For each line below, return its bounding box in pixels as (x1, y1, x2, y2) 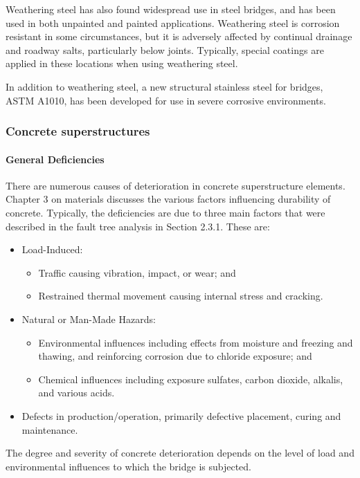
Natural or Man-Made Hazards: (21, 311, 156, 326)
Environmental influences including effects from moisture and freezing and (38, 335, 353, 349)
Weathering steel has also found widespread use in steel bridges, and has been (6, 2, 336, 16)
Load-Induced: (21, 242, 83, 257)
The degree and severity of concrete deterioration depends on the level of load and (6, 445, 354, 460)
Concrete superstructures (6, 122, 150, 140)
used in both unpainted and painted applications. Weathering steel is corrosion (6, 15, 340, 30)
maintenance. (21, 422, 78, 436)
